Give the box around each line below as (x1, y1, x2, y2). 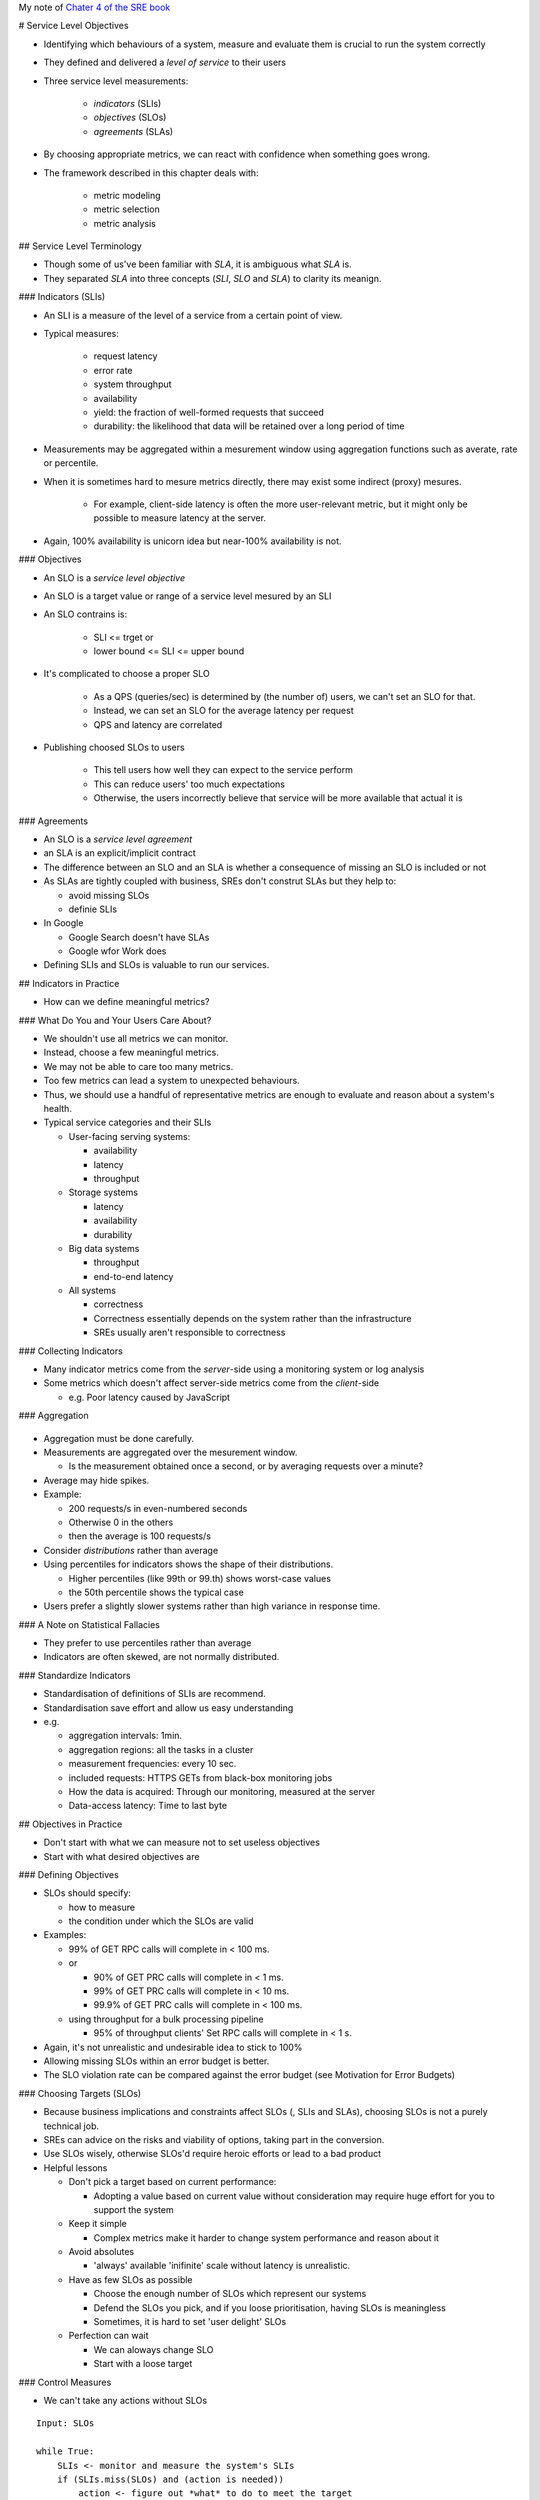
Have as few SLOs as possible (68, 2273, 194, 2285)
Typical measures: (43, 328, 120, 340)
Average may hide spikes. (43, 1474, 150, 1486)
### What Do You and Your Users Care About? (18, 1014, 212, 1026)
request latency (93, 350, 158, 362)
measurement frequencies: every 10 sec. (68, 1758, 237, 1770)
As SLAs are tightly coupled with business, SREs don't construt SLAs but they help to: (43, 875, 397, 887)
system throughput (93, 378, 172, 390)
